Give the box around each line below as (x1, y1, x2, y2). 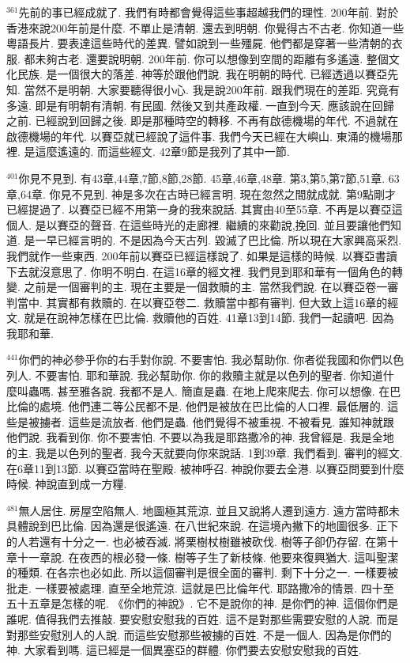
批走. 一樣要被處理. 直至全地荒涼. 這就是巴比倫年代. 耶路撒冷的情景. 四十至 (6, 579, 394, 596)
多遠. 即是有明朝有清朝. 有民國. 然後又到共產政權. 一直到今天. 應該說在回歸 (6, 97, 394, 113)
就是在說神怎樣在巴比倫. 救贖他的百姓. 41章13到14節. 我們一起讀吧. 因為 (24, 309, 394, 326)
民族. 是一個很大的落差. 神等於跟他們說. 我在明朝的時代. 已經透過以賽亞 (17, 66, 388, 82)
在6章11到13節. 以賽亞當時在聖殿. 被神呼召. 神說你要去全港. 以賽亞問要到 (6, 460, 382, 476)
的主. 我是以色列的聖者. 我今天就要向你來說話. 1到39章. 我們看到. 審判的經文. (6, 445, 403, 461)
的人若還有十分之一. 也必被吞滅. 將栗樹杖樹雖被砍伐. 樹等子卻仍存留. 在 (6, 533, 377, 549)
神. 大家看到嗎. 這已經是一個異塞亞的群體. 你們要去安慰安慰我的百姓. (6, 642, 362, 658)
